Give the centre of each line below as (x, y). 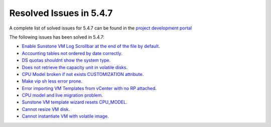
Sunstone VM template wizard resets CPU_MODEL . (75, 102)
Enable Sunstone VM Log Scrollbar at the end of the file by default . (91, 46)
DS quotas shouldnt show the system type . (66, 60)
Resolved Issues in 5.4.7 (61, 13)
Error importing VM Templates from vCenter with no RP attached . (89, 88)
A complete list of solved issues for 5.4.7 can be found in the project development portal (101, 28)
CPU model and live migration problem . (62, 95)
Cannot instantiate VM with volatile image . (65, 116)
